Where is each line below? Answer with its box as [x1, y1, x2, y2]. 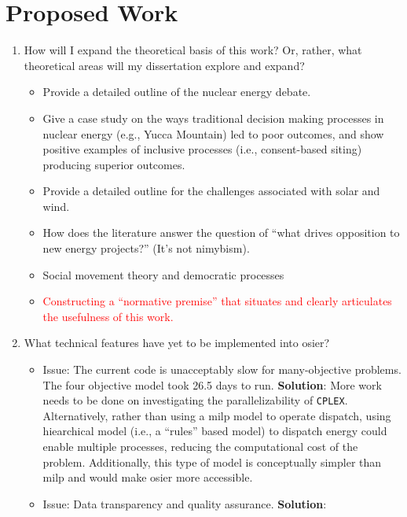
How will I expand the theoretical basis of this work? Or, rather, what [24, 42, 362, 58]
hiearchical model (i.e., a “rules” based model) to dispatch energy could [42, 423, 387, 439]
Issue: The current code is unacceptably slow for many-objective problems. [42, 361, 401, 378]
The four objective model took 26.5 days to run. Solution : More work [42, 376, 382, 393]
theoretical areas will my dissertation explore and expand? [24, 57, 305, 73]
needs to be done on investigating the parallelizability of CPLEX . [42, 392, 348, 408]
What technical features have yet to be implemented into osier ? [24, 334, 330, 351]
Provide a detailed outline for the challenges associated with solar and [42, 183, 380, 199]
